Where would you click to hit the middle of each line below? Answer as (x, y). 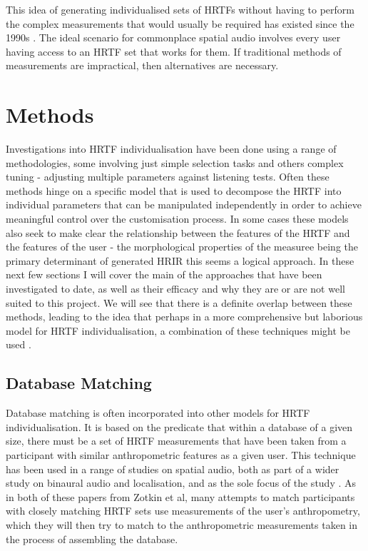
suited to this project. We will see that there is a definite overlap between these (179, 302)
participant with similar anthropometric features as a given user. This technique (181, 454)
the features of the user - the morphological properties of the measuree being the (182, 247)
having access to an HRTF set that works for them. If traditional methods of (174, 51)
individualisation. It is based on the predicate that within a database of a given (179, 426)
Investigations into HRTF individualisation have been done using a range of (171, 149)
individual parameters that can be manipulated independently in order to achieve (184, 204)
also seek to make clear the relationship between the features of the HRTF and (178, 232)
